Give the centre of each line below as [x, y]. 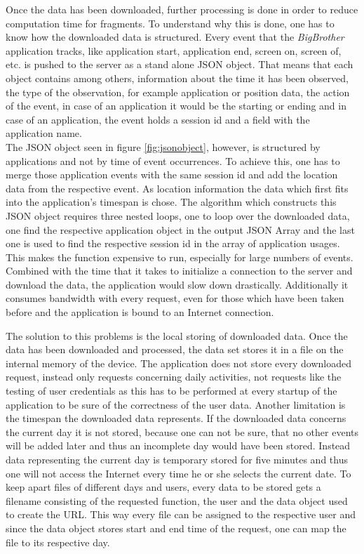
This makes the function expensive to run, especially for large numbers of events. [180, 257]
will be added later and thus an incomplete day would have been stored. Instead [178, 446]
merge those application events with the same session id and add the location [172, 174]
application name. [44, 133]
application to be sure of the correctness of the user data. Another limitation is [176, 404]
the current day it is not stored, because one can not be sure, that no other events [182, 431]
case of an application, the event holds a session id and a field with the [158, 119]
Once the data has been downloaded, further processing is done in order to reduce [182, 9]
